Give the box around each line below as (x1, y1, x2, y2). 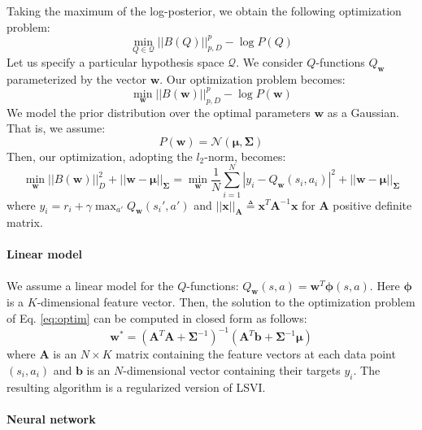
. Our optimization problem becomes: (159, 70, 346, 87)
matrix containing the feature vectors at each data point (115, 345, 396, 363)
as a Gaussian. (327, 103, 399, 120)
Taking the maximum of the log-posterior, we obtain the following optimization (7, 2, 402, 19)
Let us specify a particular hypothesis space (7, 53, 224, 70)
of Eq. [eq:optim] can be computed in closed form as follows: (7, 310, 307, 327)
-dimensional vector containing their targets (123, 361, 341, 378)
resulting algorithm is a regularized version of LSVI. (7, 378, 266, 395)
